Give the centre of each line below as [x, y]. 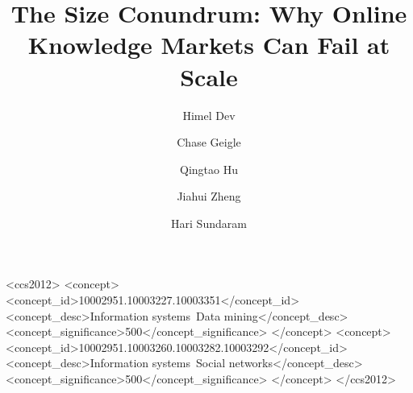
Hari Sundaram [209, 223]
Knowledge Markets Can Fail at [209, 45]
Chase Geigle [209, 142]
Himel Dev [209, 115]
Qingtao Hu [209, 169]
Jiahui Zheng [209, 196]
